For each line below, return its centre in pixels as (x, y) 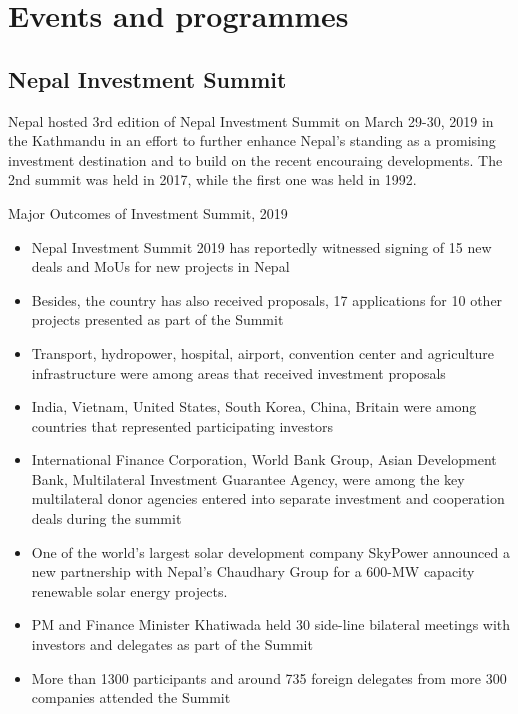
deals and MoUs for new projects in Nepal (160, 266)
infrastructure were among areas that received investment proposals (238, 372)
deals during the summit (106, 518)
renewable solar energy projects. (129, 590)
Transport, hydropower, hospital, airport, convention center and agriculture (262, 352)
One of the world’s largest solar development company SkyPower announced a (270, 551)
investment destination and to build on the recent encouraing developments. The (255, 159)
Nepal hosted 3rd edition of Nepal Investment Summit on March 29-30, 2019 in (251, 120)
